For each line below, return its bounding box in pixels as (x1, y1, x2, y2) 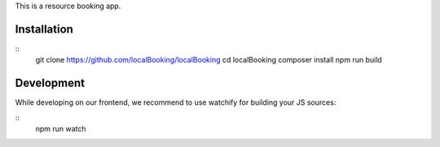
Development (15, 76, 86, 90)
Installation (15, 22, 73, 36)
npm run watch (35, 123, 86, 133)
